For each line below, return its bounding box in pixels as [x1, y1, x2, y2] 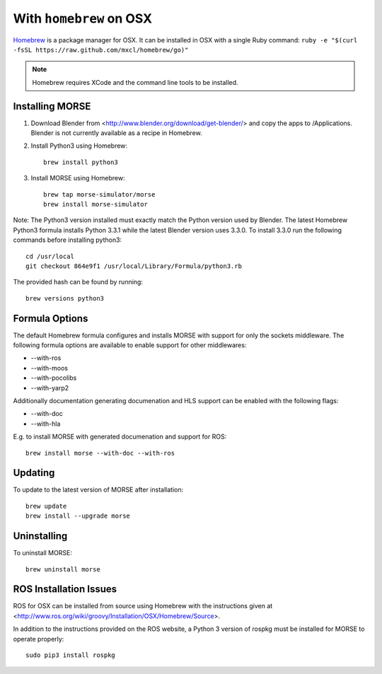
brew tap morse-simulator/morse [43, 190, 156, 198]
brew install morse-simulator [43, 200, 149, 208]
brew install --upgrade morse [25, 512, 131, 520]
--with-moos [30, 364, 69, 372]
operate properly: [13, 634, 64, 643]
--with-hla [30, 419, 61, 428]
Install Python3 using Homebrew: [30, 141, 127, 150]
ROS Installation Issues [13, 583, 117, 595]
